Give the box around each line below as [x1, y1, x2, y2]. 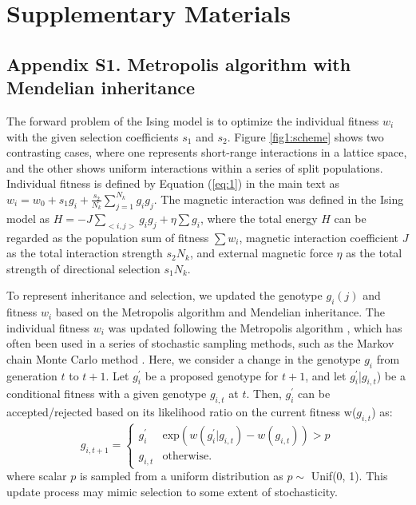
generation [6, 367, 57, 384]
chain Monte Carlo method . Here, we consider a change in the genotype [6, 350, 361, 367]
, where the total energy [200, 209, 318, 226]
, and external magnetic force [189, 245, 333, 261]
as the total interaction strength [6, 245, 163, 261]
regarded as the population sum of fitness [6, 229, 209, 245]
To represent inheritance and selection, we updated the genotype [6, 287, 323, 304]
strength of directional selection [6, 260, 160, 276]
